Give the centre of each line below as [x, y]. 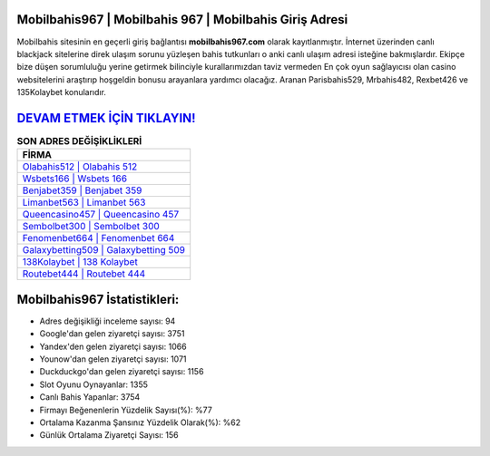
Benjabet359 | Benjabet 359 [82, 190]
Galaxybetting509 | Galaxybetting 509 [104, 250]
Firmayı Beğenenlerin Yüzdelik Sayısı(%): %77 [126, 410]
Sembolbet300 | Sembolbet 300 [91, 227]
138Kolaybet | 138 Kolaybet [80, 262]
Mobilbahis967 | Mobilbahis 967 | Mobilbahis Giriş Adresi [182, 19]
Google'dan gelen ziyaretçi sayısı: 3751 [112, 334]
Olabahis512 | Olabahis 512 [80, 167]
